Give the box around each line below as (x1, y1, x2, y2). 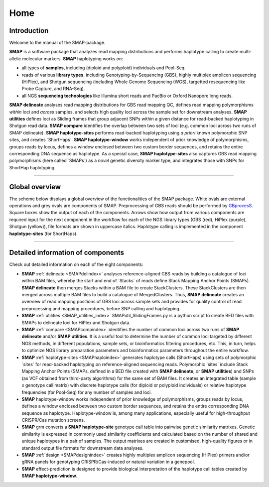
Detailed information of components (9, 248, 125, 257)
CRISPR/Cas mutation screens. (21, 417, 85, 423)
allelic (9, 55, 21, 62)
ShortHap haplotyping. (9, 164, 56, 170)
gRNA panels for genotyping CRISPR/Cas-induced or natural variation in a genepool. (21, 459, 195, 465)
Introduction (9, 26, 49, 35)
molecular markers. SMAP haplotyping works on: (22, 55, 123, 62)
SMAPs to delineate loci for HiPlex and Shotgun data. (21, 319, 131, 326)
